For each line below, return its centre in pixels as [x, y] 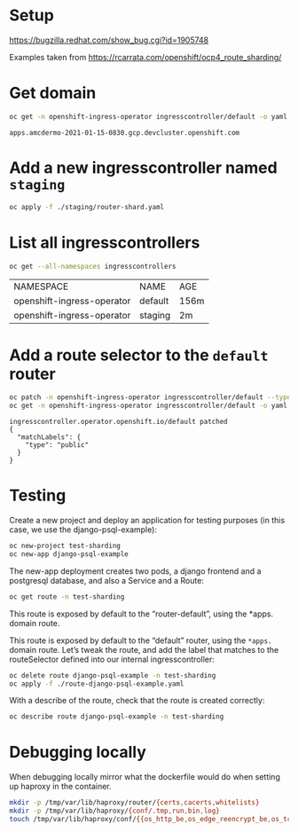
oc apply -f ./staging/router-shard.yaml [87, 207]
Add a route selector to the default [139, 355]
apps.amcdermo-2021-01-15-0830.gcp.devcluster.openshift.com [125, 133]
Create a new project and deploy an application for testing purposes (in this [147, 520]
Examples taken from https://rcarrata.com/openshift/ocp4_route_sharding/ [145, 57]
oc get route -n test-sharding [67, 597]
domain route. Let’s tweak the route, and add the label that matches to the [144, 649]
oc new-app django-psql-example [69, 554]
